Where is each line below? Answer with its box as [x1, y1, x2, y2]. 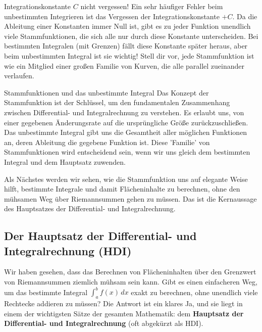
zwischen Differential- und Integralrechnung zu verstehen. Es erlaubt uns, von [4, 107, 244, 117]
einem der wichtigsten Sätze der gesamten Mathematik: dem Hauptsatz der [4, 308, 244, 318]
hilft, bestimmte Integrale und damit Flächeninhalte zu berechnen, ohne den [4, 183, 240, 194]
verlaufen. [4, 70, 34, 81]
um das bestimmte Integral [4, 287, 88, 297]
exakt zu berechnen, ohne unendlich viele [131, 287, 258, 297]
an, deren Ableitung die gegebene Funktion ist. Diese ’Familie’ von [4, 136, 210, 147]
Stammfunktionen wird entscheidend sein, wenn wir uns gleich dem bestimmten [4, 147, 250, 157]
